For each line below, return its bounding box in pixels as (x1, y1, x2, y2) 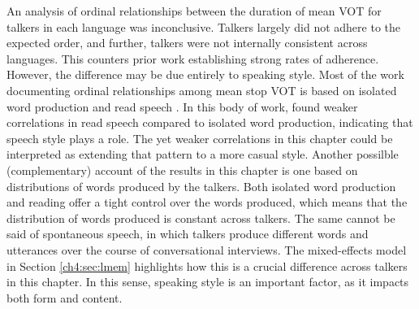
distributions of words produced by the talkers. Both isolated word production (6, 177, 396, 194)
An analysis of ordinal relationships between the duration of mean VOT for (6, 2, 382, 19)
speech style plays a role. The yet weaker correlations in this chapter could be (6, 129, 393, 146)
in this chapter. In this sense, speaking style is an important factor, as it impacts (6, 273, 409, 290)
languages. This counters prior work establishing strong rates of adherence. (6, 50, 379, 67)
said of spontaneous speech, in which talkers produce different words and (6, 225, 369, 242)
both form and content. (6, 289, 123, 306)
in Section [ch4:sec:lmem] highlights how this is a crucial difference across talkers (6, 257, 408, 274)
